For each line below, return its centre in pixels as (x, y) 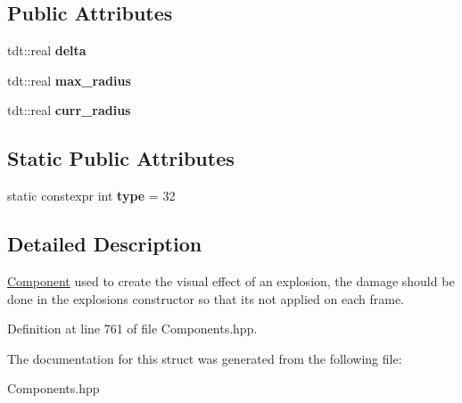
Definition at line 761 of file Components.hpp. (132, 329)
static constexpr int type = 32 (91, 196)
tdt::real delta (47, 50)
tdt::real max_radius (69, 80)
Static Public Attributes (121, 158)
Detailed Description (105, 244)
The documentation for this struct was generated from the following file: (205, 358)
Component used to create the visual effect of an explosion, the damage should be (231, 280)
